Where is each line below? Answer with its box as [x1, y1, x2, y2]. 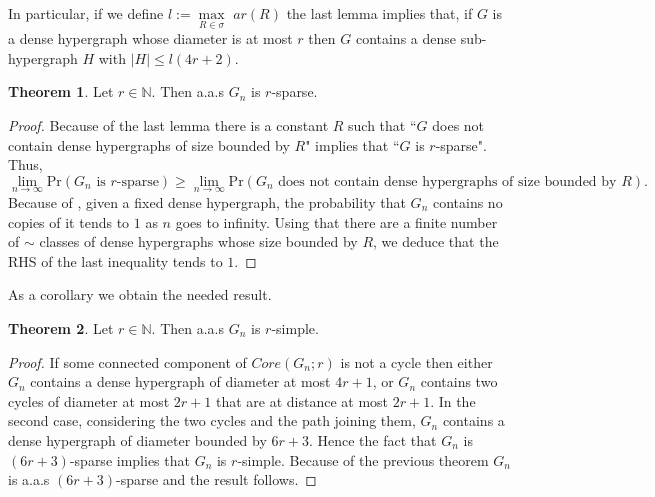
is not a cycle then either [340, 351, 493, 372]
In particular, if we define [8, 3, 164, 23]
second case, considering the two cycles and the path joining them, [8, 410, 416, 431]
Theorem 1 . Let [8, 81, 114, 102]
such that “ [348, 115, 417, 135]
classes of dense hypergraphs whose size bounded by [39, 231, 358, 252]
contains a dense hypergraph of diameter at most [30, 371, 331, 392]
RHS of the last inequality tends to [8, 250, 223, 271]
